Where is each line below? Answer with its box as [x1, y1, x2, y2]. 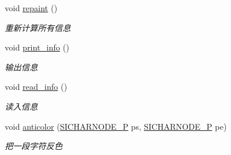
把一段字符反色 [5, 140, 62, 152]
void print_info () [5, 41, 70, 53]
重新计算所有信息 [5, 21, 71, 33]
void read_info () [5, 80, 67, 93]
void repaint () [5, 2, 58, 14]
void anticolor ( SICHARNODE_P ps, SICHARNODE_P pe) [5, 120, 227, 132]
